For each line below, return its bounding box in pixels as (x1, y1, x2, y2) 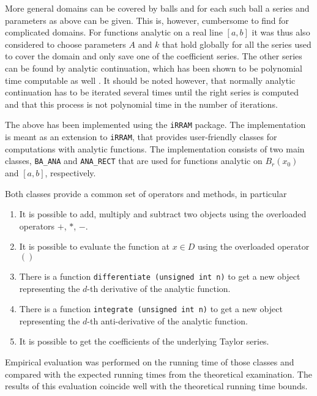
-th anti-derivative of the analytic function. (87, 314, 248, 327)
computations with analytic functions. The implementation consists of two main (5, 142, 305, 155)
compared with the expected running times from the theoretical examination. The (5, 367, 312, 380)
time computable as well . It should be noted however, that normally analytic (5, 73, 296, 86)
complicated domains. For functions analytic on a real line (5, 26, 223, 39)
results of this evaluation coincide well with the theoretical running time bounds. (5, 379, 308, 392)
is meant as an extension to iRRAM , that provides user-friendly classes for (5, 130, 277, 143)
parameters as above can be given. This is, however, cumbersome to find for (5, 13, 289, 26)
